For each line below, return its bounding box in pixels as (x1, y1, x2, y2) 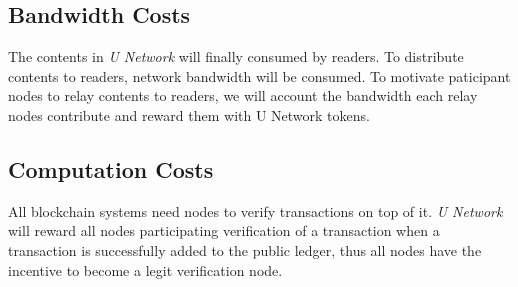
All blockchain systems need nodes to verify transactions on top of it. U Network (8, 200, 503, 221)
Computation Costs (8, 153, 214, 184)
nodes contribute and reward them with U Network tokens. (8, 104, 370, 125)
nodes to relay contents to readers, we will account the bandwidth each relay (8, 85, 478, 106)
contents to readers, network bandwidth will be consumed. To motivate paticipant (8, 65, 511, 86)
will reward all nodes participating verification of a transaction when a (8, 220, 440, 241)
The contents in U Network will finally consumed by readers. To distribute (8, 46, 464, 67)
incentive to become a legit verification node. (8, 259, 283, 280)
